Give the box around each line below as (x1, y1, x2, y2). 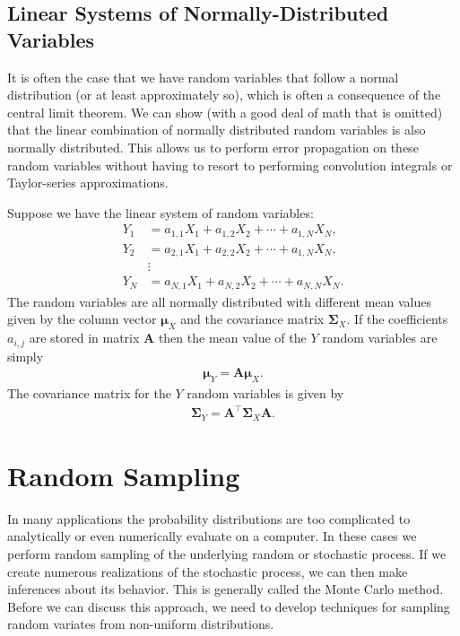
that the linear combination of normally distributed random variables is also (7, 120, 426, 139)
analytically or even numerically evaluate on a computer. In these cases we (7, 527, 417, 545)
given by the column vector (7, 309, 157, 328)
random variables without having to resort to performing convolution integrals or (7, 155, 453, 174)
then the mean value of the (158, 328, 307, 347)
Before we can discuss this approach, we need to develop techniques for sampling (7, 597, 450, 615)
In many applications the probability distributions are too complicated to (7, 509, 411, 527)
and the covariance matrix (180, 309, 325, 328)
